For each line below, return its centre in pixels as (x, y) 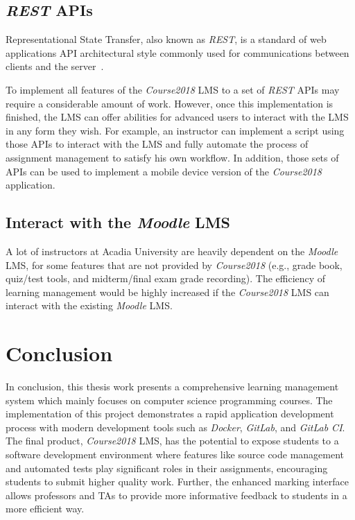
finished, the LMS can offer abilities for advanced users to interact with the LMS (177, 117)
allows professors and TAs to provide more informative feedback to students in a (176, 495)
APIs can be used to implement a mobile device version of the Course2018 (164, 171)
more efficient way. (45, 509)
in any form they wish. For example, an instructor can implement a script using (175, 130)
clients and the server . (55, 66)
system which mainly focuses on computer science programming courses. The (169, 400)
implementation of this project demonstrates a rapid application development (170, 414)
